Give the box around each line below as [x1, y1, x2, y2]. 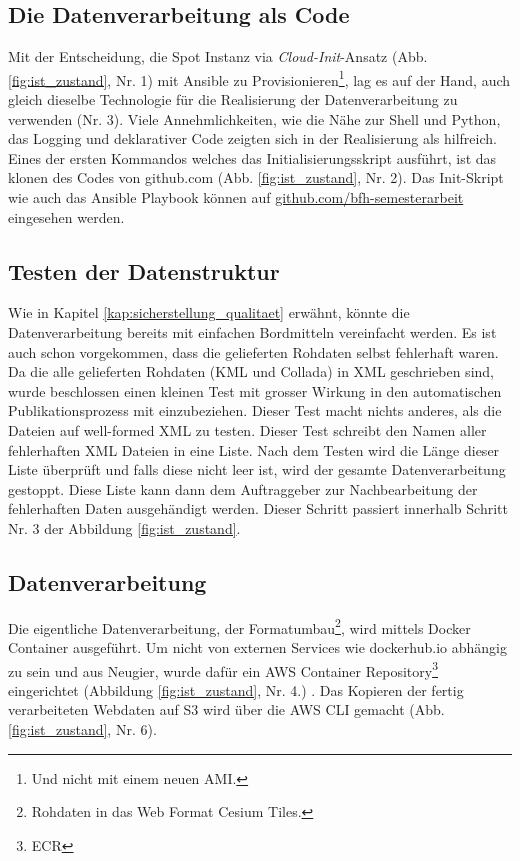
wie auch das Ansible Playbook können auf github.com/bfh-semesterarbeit [8, 187, 464, 208]
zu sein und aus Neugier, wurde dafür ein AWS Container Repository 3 [8, 657, 438, 681]
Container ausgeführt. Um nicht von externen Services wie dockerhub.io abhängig [8, 636, 507, 657]
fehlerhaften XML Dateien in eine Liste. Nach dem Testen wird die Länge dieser [8, 439, 500, 460]
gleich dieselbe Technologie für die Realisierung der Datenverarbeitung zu [8, 89, 458, 110]
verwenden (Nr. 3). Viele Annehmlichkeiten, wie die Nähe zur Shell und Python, [8, 108, 501, 129]
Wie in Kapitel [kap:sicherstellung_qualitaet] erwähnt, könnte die [8, 302, 410, 323]
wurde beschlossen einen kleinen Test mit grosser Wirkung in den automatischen [8, 380, 502, 401]
